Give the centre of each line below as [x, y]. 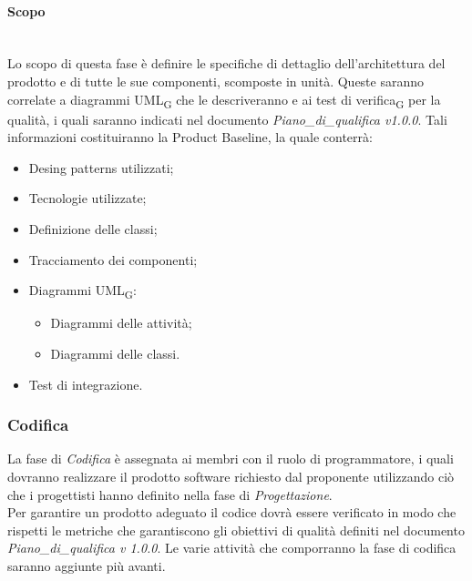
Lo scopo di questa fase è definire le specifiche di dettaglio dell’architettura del [226, 63]
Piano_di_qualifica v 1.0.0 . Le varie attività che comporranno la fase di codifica [232, 548]
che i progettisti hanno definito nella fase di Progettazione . [170, 494]
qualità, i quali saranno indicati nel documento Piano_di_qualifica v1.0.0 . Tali [227, 119]
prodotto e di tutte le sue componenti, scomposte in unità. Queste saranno [216, 81]
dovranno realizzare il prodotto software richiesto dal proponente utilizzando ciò [231, 476]
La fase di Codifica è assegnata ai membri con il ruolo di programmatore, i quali [231, 459]
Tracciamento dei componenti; [113, 259]
